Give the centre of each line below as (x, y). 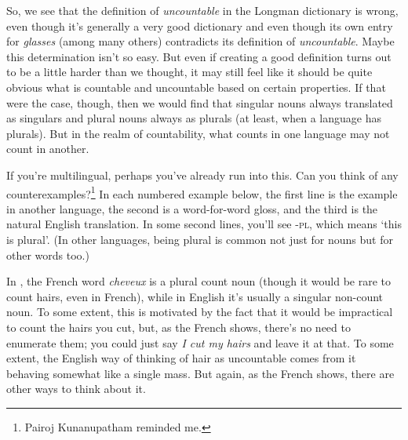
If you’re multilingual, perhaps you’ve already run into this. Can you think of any (202, 175)
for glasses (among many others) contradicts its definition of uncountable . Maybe (200, 41)
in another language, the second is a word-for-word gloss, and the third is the (192, 208)
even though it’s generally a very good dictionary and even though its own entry (200, 25)
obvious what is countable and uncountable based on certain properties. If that (196, 87)
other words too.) (48, 255)
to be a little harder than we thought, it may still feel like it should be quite (189, 72)
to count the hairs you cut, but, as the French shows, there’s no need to (178, 327)
